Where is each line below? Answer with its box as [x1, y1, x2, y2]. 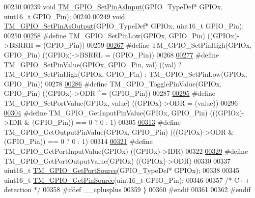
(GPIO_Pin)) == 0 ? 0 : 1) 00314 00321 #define [4, 136, 153, 146]
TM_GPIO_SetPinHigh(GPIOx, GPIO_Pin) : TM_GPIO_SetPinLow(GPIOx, [4, 69, 247, 79]
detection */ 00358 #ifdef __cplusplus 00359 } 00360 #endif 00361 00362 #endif [4, 184, 251, 195]
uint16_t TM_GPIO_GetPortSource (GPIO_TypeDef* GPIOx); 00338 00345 [4, 165, 240, 175]
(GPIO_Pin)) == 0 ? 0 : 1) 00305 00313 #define [32, 117, 181, 127]
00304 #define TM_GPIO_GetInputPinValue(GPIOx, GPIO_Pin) [4, 107, 208, 117]
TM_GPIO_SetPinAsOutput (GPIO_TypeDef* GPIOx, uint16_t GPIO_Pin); [4, 21, 244, 31]
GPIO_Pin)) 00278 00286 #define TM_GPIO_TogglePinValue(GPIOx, [4, 78, 222, 88]
